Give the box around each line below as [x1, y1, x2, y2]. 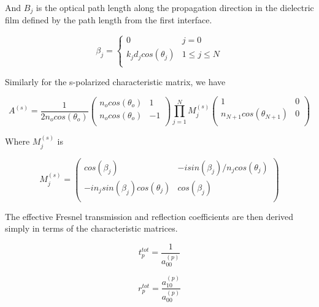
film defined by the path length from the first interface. [5, 13, 212, 26]
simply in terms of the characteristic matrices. [5, 222, 178, 235]
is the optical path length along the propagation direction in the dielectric [36, 1, 314, 13]
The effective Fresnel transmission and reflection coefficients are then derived [5, 210, 294, 222]
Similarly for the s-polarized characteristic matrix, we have [5, 75, 226, 88]
